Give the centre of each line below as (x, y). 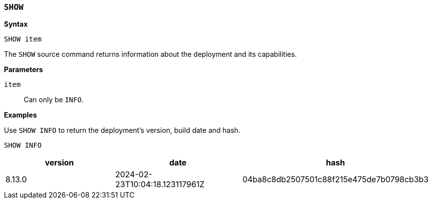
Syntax (16, 24)
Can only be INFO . (54, 100)
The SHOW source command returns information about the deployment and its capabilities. (151, 54)
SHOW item (23, 39)
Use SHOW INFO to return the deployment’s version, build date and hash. (122, 130)
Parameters (24, 70)
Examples (21, 115)
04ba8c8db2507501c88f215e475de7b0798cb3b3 (335, 180)
